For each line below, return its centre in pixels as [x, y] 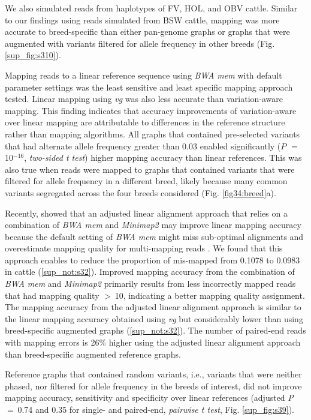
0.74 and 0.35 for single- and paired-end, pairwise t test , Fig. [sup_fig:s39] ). [156, 409]
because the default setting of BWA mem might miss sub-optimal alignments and [154, 236]
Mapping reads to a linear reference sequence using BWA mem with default [144, 75]
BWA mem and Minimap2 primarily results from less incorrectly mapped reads [150, 283]
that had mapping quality [52, 295]
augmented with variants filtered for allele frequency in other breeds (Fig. [140, 43]
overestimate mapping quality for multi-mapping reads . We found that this [144, 248]
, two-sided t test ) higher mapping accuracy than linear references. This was [163, 157]
